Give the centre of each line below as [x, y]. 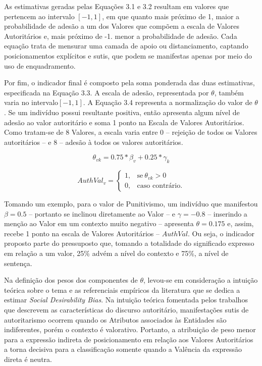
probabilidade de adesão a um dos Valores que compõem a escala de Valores [122, 26]
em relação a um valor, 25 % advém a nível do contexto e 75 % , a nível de [116, 253]
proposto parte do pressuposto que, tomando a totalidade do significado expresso [129, 243]
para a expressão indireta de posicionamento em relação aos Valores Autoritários [129, 339]
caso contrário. [160, 186]
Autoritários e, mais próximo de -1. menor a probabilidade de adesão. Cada [121, 36]
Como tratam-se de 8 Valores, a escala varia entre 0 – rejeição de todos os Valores [131, 132]
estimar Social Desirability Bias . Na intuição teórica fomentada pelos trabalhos [126, 300]
